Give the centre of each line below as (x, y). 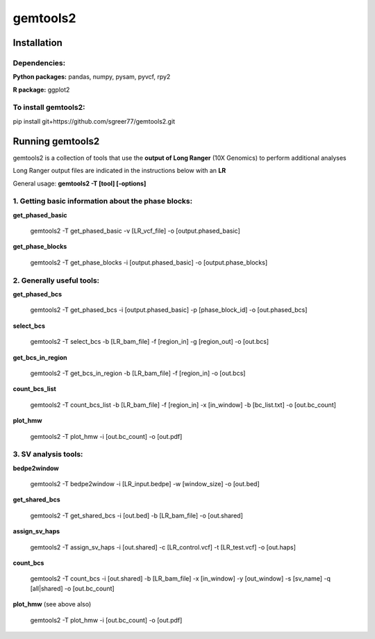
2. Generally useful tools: (56, 280)
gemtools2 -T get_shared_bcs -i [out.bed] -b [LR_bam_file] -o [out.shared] (136, 515)
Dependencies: (39, 63)
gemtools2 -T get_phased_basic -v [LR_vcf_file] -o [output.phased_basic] (135, 231)
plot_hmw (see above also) (52, 604)
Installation (37, 43)
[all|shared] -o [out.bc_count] (72, 588)
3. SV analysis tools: (48, 454)
